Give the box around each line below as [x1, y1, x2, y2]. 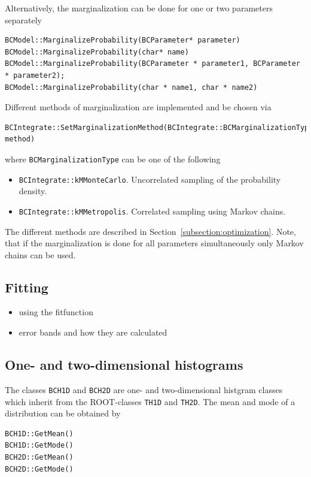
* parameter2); [5, 71, 65, 80]
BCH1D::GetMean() [5, 429, 74, 438]
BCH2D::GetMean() [5, 452, 74, 461]
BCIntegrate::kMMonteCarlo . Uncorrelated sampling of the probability [19, 173, 281, 185]
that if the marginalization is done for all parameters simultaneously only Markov [5, 237, 304, 249]
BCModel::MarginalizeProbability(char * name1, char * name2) [5, 83, 258, 92]
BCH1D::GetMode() [5, 441, 74, 450]
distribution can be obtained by [5, 407, 121, 419]
